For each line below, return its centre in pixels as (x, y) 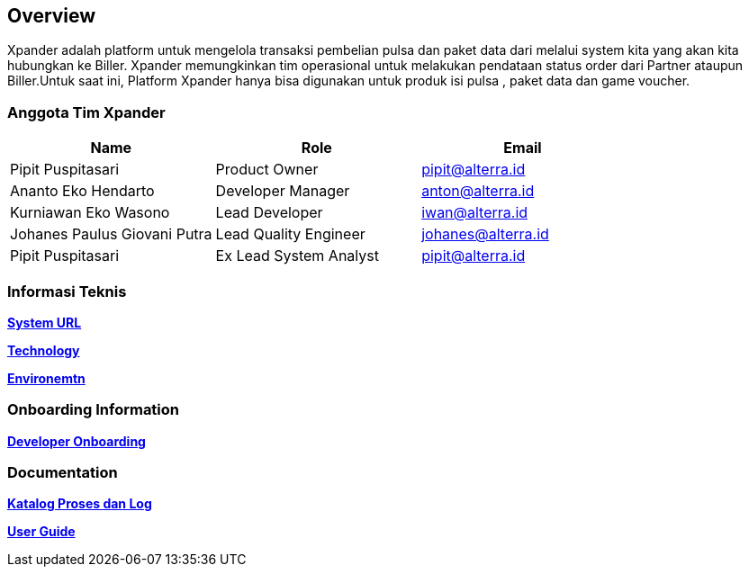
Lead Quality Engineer (290, 234)
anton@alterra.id (478, 191)
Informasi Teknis (67, 291)
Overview (52, 16)
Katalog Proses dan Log (80, 504)
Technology (44, 350)
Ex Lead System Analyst (297, 256)
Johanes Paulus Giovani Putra (111, 234)
